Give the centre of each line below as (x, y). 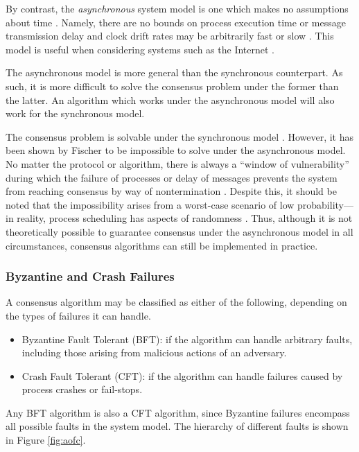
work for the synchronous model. (75, 113)
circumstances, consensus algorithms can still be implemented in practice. (162, 245)
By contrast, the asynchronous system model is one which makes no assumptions (177, 8)
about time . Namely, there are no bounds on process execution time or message (176, 22)
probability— (325, 204)
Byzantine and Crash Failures (90, 276)
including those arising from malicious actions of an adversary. (154, 353)
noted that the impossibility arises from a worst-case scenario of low (150, 204)
